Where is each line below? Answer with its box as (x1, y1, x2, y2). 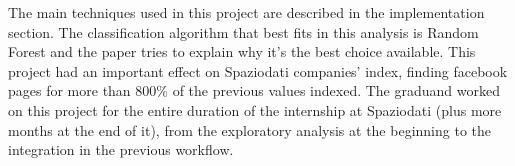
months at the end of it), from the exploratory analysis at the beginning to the (8, 119, 491, 140)
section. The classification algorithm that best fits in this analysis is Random (8, 21, 479, 42)
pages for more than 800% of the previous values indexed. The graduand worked (8, 80, 500, 101)
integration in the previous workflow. (8, 139, 234, 160)
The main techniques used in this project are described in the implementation (8, 2, 485, 22)
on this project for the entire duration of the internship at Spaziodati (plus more (8, 99, 502, 120)
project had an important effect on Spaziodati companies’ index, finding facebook (8, 60, 508, 81)
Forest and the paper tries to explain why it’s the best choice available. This (8, 41, 476, 62)
